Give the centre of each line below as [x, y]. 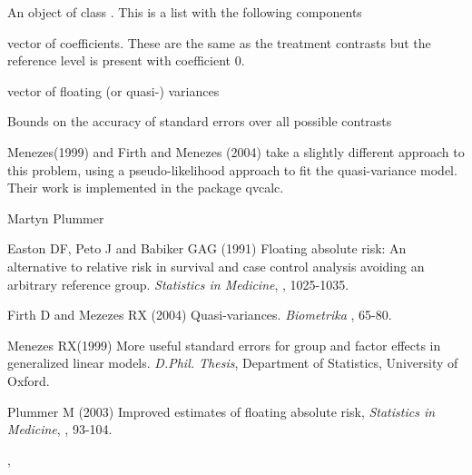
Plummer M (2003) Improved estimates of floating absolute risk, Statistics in [221, 411]
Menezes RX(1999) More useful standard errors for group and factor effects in [224, 345]
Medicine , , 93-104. [60, 429]
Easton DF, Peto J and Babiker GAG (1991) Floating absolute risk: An [207, 248]
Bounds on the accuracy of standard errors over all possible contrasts [200, 121]
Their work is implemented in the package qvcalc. [146, 188]
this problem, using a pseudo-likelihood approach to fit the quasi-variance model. [232, 169]
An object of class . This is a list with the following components [185, 12]
